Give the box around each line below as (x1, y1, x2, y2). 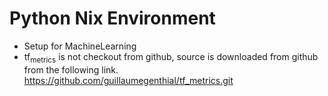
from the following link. (23, 63, 119, 76)
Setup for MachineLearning (23, 40, 137, 52)
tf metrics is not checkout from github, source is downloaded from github (23, 50, 319, 65)
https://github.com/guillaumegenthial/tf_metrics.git (23, 74, 234, 86)
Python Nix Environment (9, 7, 216, 30)
